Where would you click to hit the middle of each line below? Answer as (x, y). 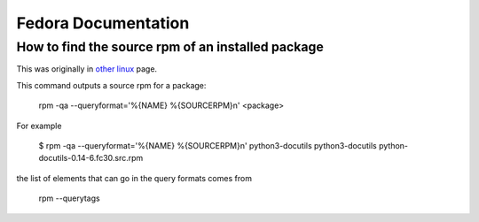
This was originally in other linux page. (87, 69)
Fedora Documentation (103, 23)
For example (39, 126)
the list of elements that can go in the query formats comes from (134, 178)
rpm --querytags (70, 198)
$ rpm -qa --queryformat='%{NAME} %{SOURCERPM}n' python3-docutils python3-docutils (208, 145)
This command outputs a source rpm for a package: (111, 85)
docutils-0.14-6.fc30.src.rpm (91, 158)
